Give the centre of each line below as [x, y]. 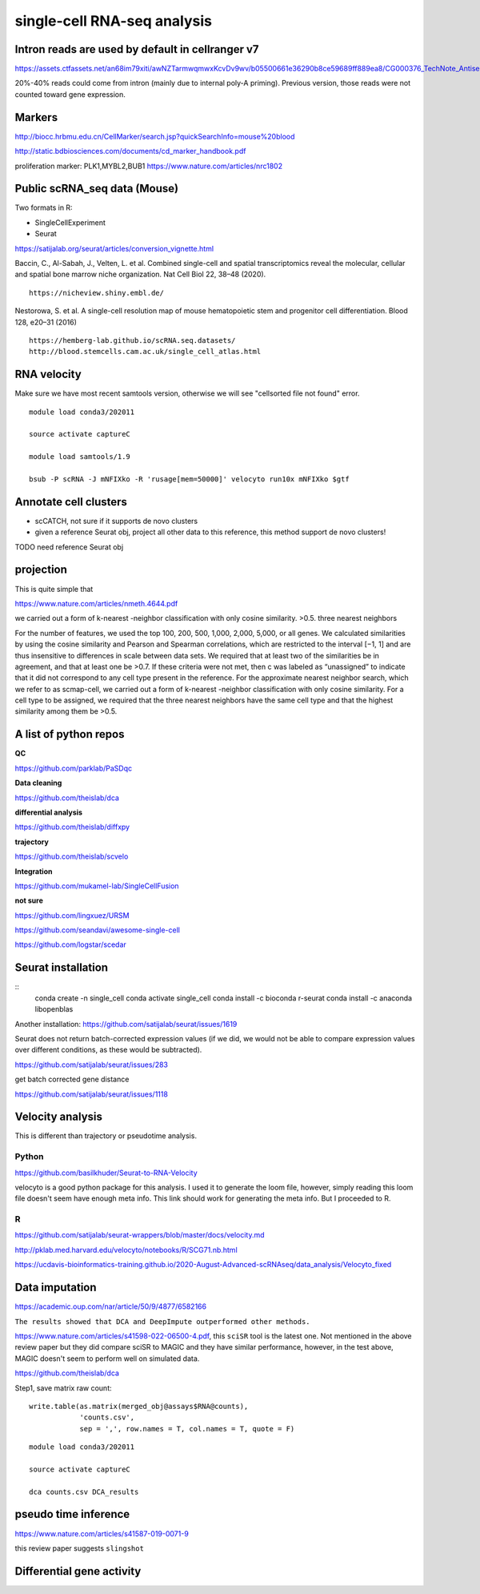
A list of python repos [70, 734]
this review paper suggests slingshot [79, 1548]
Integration [34, 871]
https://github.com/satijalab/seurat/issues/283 [91, 1065]
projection [41, 570]
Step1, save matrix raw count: [63, 1388]
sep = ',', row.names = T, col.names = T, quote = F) [187, 1429]
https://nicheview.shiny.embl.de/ [96, 293]
